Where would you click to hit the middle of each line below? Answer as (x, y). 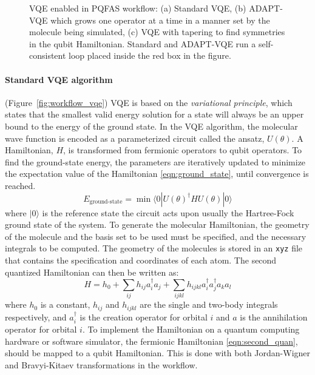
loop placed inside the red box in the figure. (150, 55)
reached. (20, 185)
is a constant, (65, 304)
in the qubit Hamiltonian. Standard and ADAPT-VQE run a (143, 43)
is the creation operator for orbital (144, 317)
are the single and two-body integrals (209, 304)
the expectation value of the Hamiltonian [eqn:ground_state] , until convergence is (157, 174)
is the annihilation (274, 317)
